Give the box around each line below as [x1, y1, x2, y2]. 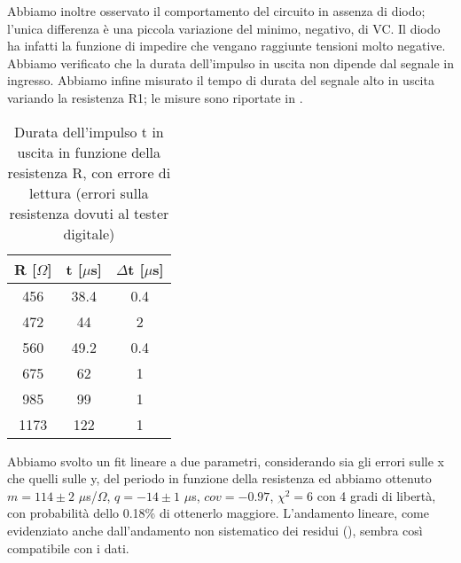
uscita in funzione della [17, 141, 161, 162]
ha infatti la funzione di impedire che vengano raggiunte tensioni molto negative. [7, 36, 446, 55]
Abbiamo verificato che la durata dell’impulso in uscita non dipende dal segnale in [7, 53, 454, 72]
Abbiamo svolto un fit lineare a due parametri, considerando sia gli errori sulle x [7, 451, 444, 470]
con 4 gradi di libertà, [316, 486, 436, 504]
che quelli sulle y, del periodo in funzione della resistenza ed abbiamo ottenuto [7, 469, 432, 488]
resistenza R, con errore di [7, 161, 171, 183]
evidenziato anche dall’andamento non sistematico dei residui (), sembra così [7, 520, 423, 539]
